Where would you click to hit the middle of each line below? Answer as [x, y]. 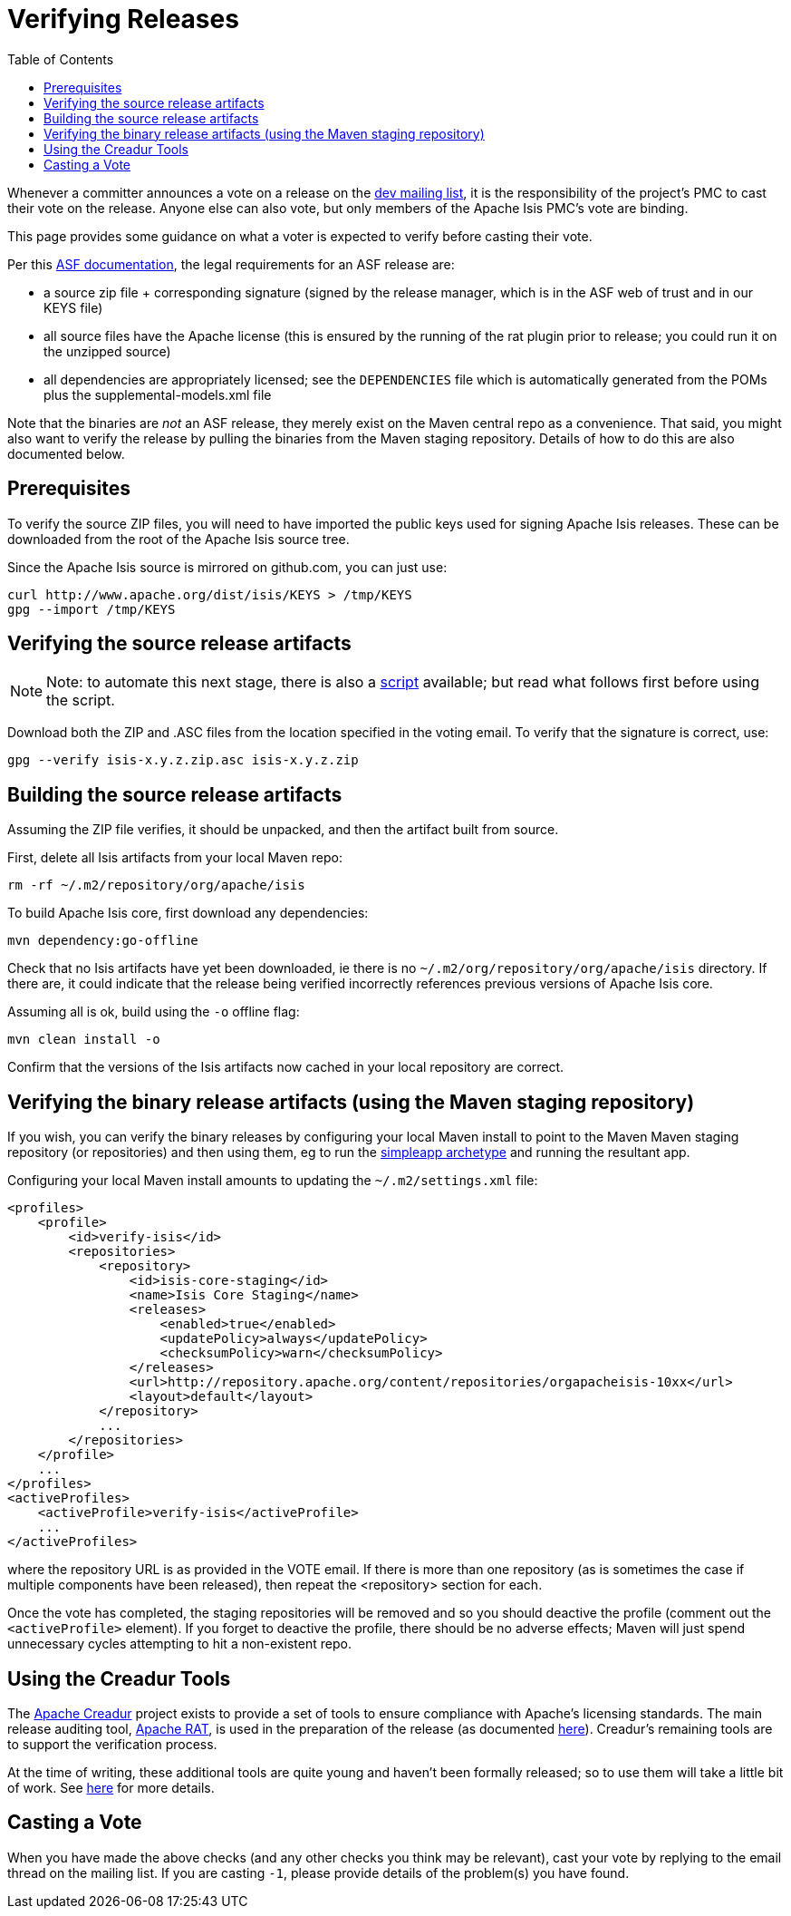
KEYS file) [73, 307]
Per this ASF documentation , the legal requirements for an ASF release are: [231, 264]
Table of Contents [61, 59]
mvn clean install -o [84, 1040]
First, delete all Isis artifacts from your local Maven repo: [175, 858]
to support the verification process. [112, 1744]
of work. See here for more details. [111, 1787]
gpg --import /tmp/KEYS [92, 609]
